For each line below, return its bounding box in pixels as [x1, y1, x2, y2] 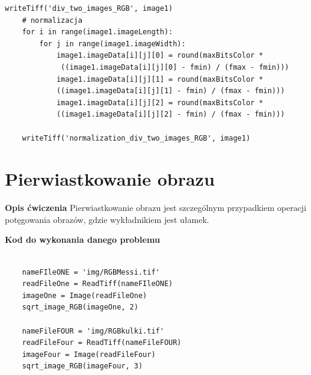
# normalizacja [22, 16, 82, 25]
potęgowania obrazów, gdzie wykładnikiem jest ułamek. [5, 213, 209, 225]
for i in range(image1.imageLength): [22, 28, 173, 37]
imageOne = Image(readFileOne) [22, 291, 147, 300]
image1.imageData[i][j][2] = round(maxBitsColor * [56, 98, 263, 107]
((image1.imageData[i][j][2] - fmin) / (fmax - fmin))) [56, 110, 285, 119]
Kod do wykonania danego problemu [5, 233, 160, 246]
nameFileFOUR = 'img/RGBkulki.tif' [22, 326, 164, 335]
